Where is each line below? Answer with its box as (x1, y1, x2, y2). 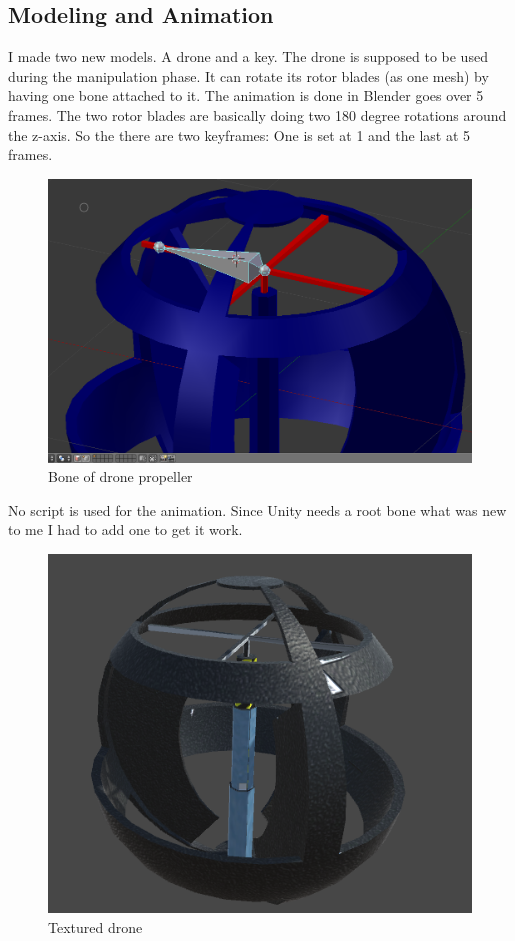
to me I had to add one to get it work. (8, 519, 243, 540)
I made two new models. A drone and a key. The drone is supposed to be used (8, 46, 488, 67)
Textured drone (48, 916, 143, 937)
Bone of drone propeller (48, 466, 193, 487)
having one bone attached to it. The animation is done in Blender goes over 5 (8, 85, 484, 106)
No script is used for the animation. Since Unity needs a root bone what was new (8, 499, 507, 520)
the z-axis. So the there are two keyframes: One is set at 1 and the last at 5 (8, 124, 471, 145)
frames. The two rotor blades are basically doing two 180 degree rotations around (8, 104, 507, 125)
